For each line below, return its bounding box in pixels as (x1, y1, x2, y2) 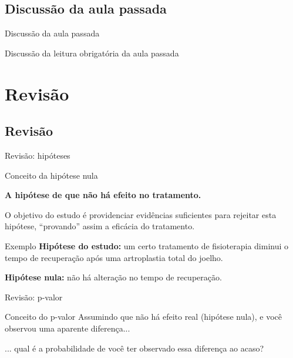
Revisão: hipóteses (5, 149, 70, 161)
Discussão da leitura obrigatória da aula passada (5, 46, 179, 59)
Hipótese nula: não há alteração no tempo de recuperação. (5, 271, 222, 283)
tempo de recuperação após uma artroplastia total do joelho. (5, 251, 223, 263)
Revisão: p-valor (5, 290, 63, 303)
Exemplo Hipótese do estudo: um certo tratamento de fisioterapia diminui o (5, 239, 289, 252)
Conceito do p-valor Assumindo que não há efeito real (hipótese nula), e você (5, 310, 282, 323)
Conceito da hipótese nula (5, 169, 98, 181)
